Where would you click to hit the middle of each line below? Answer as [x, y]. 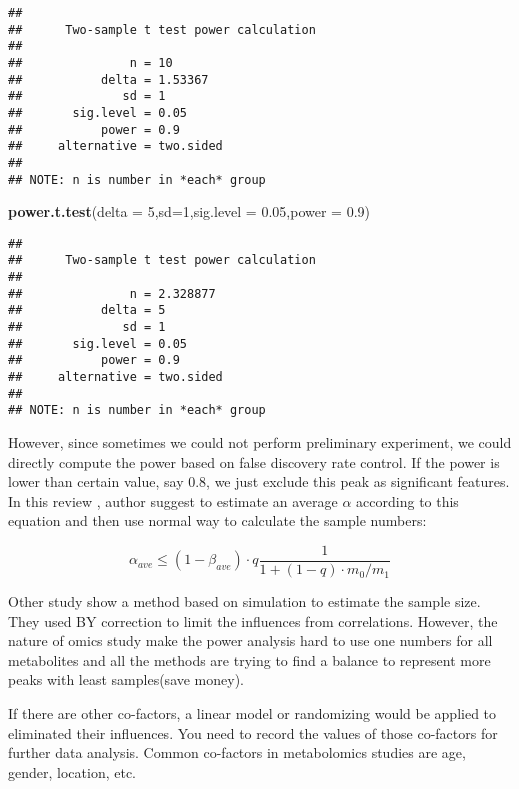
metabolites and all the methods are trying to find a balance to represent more [249, 659]
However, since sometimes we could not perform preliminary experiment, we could [260, 442]
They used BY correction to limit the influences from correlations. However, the [253, 620]
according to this [407, 500]
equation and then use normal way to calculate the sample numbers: [217, 520]
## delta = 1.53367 [108, 79]
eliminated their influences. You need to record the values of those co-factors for [253, 732]
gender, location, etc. [72, 771]
